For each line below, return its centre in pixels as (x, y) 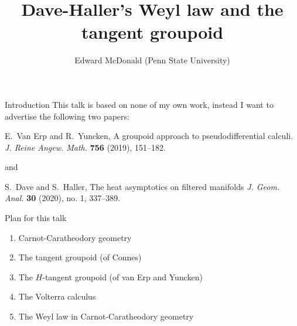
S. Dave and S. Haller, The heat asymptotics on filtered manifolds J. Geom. (142, 186)
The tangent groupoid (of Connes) (80, 257)
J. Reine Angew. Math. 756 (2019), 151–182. (85, 147)
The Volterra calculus (57, 296)
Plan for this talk (36, 218)
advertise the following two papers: (67, 116)
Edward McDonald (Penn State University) (152, 60)
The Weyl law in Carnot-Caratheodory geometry (106, 316)
